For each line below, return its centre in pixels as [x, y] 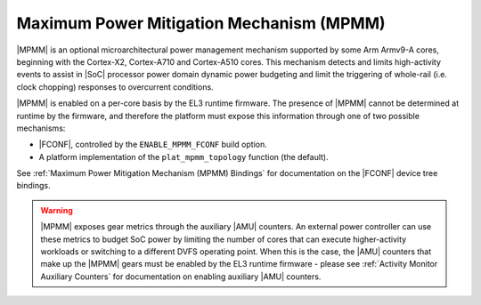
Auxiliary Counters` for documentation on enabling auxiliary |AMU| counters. [181, 277]
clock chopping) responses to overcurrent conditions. [115, 87]
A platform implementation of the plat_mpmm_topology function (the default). [183, 157]
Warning [57, 210]
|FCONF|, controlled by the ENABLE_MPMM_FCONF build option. [153, 144]
